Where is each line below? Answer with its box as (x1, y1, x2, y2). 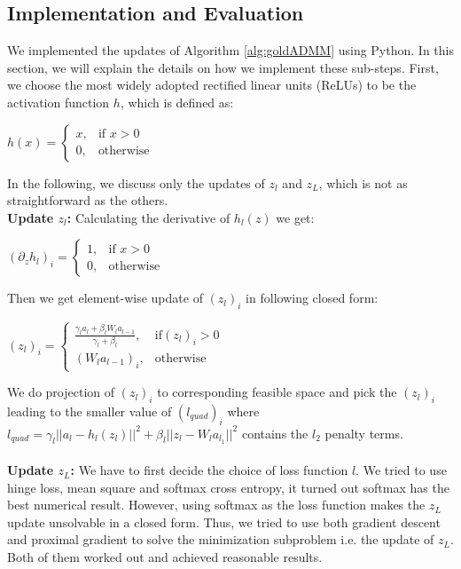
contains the (241, 423, 309, 442)
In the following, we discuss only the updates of (7, 173, 265, 192)
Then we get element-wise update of (7, 288, 203, 307)
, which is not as (318, 173, 408, 192)
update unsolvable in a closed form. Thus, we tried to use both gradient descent (7, 512, 441, 531)
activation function (7, 92, 110, 111)
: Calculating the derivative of (66, 208, 230, 226)
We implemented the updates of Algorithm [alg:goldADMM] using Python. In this (7, 41, 454, 59)
